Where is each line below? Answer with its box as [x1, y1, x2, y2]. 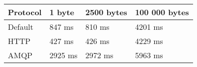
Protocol [8, 6, 42, 18]
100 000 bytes [135, 6, 189, 18]
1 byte [49, 6, 75, 18]
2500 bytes [85, 6, 127, 18]
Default [8, 21, 33, 32]
